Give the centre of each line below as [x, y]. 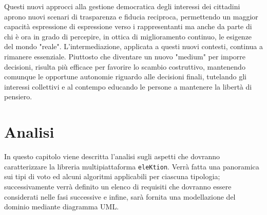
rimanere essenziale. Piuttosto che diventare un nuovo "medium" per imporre [125, 56]
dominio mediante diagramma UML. [62, 207]
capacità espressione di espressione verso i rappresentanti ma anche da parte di [128, 26]
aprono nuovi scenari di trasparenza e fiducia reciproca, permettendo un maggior [131, 16]
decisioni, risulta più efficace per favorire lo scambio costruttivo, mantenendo [125, 66]
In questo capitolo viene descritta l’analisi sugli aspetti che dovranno [112, 156]
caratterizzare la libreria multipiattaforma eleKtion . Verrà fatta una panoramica [132, 166]
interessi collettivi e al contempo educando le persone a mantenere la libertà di [128, 86]
